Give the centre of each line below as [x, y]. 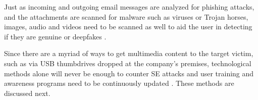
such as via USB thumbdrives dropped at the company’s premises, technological [128, 63]
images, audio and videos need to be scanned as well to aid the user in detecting [128, 27]
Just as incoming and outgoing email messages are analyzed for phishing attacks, [129, 7]
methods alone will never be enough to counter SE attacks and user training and [129, 73]
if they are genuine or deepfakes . [55, 36]
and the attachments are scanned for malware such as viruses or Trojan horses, [126, 16]
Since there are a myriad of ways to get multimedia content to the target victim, [129, 53]
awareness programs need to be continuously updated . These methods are [119, 83]
